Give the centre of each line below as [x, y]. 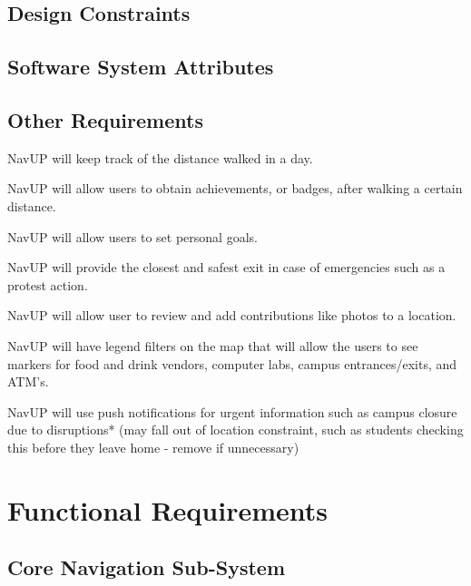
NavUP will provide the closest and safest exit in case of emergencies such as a [226, 267]
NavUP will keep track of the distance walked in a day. [160, 157]
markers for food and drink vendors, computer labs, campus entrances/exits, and [232, 363]
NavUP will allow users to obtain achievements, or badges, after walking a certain [235, 188]
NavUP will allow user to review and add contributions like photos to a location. [232, 315]
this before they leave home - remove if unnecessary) [153, 447]
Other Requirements [105, 119]
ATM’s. [28, 381]
